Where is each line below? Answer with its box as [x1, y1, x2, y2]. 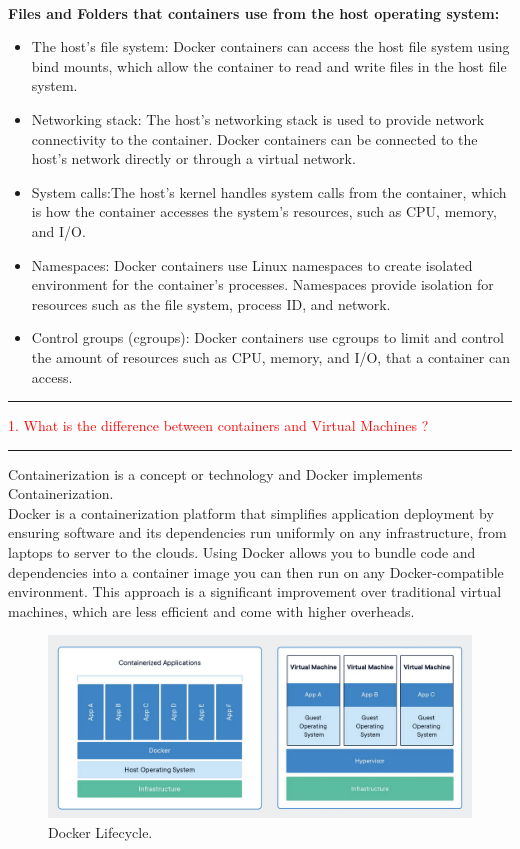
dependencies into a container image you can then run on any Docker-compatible [8, 561, 504, 582]
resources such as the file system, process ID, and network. [31, 293, 391, 314]
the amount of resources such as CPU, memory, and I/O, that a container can [31, 346, 510, 367]
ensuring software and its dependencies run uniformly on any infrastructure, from [8, 522, 507, 543]
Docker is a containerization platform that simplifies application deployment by [8, 502, 494, 523]
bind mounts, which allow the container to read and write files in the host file [31, 55, 507, 76]
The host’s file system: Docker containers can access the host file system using [31, 36, 510, 57]
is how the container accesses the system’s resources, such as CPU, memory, [31, 201, 497, 222]
